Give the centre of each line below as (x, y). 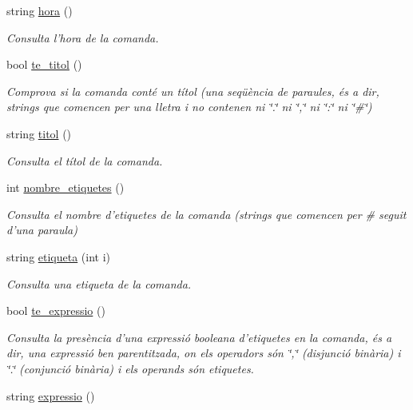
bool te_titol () (44, 64)
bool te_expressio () (56, 310)
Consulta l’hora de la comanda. (83, 37)
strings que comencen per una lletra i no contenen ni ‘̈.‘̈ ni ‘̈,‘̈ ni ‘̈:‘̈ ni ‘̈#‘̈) (189, 107)
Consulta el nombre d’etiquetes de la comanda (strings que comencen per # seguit (206, 214)
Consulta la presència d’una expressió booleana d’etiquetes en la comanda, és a (199, 337)
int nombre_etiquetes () (66, 187)
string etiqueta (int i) (59, 256)
